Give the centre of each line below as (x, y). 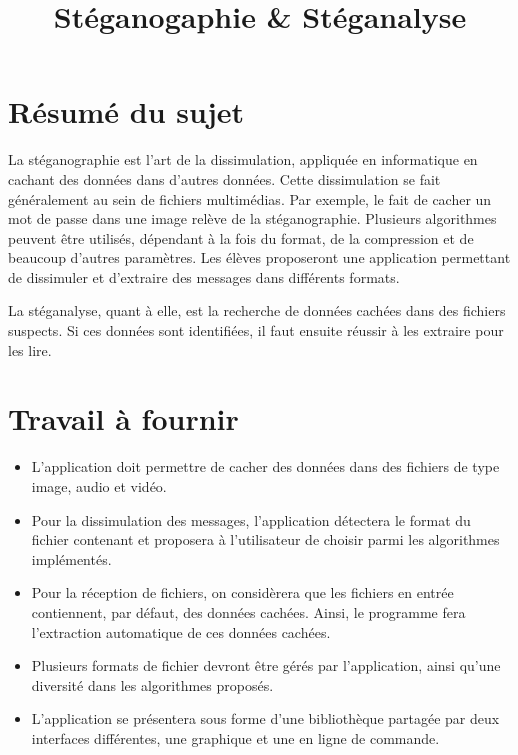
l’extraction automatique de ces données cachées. (181, 631)
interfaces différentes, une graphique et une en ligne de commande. (235, 737)
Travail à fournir (123, 418)
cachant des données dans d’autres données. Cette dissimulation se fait (224, 178)
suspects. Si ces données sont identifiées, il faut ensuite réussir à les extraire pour (256, 330)
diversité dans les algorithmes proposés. (152, 684)
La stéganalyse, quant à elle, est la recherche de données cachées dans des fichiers (257, 310)
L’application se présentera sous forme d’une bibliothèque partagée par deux (265, 718)
